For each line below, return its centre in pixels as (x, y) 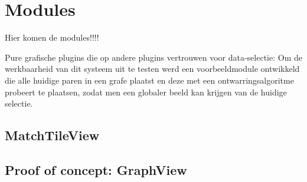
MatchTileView (52, 135)
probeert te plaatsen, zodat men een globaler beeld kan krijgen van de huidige (146, 92)
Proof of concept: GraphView (96, 169)
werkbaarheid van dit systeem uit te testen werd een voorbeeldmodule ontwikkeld (152, 69)
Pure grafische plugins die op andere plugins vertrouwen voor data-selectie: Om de (153, 57)
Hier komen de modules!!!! (52, 37)
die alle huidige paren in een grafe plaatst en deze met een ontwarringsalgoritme (149, 80)
